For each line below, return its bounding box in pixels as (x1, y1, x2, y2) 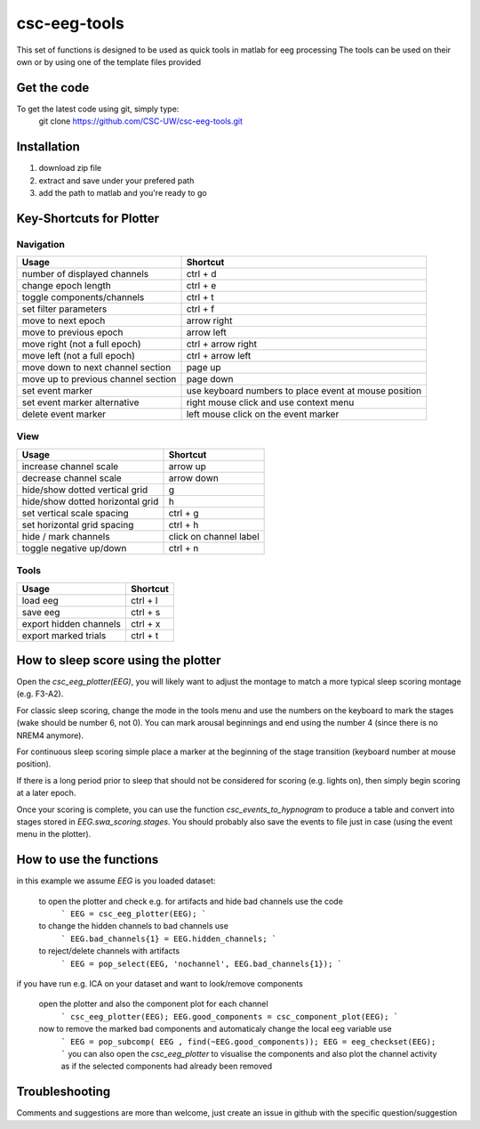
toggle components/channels (21, 291, 145, 304)
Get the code (16, 80, 90, 95)
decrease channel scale (21, 472, 122, 484)
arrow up (168, 459, 206, 472)
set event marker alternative (21, 396, 140, 409)
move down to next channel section (21, 361, 172, 374)
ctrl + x (130, 617, 161, 629)
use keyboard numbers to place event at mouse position (186, 385, 422, 397)
